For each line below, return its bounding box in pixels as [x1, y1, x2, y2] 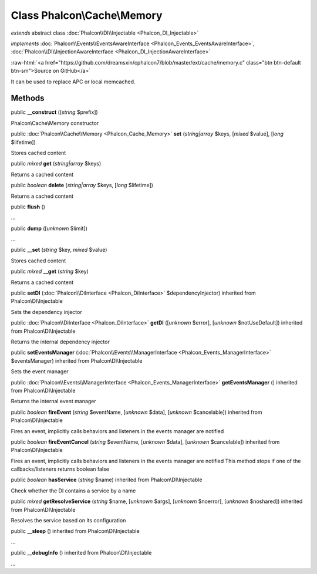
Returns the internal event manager [11, 398, 96, 405]
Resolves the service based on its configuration [11, 517, 126, 524]
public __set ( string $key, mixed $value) [11, 247, 107, 254]
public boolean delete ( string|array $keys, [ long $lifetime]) [11, 182, 154, 189]
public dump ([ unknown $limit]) [11, 225, 88, 232]
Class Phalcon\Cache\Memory [11, 9, 163, 22]
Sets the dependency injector [11, 308, 82, 315]
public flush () [11, 203, 45, 210]
